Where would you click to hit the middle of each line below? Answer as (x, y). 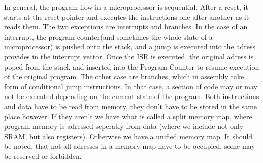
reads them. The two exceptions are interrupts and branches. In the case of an (126, 27)
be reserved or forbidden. (43, 156)
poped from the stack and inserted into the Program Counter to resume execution (132, 66)
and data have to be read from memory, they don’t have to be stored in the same (131, 106)
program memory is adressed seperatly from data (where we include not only (124, 126)
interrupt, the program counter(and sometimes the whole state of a (108, 36)
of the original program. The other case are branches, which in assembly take (124, 76)
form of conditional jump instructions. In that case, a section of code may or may (131, 86)
